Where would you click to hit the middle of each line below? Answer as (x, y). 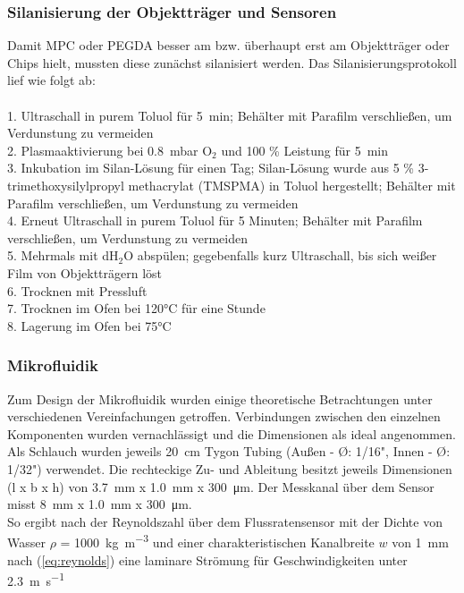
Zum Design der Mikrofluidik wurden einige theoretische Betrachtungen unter (220, 398)
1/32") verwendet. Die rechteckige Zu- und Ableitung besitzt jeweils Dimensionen (230, 468)
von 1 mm (420, 542)
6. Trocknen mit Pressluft (77, 290)
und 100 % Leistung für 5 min (305, 150)
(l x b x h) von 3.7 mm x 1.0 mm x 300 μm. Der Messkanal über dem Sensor (221, 486)
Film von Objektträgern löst (85, 272)
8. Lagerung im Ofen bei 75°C (89, 325)
